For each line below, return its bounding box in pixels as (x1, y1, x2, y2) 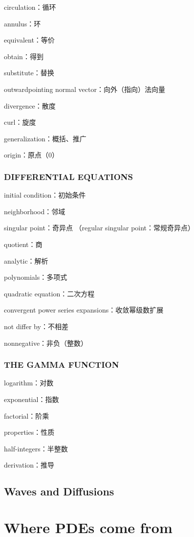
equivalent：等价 (4, 35, 55, 45)
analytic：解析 (4, 255, 48, 266)
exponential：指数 (4, 394, 59, 404)
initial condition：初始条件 (4, 190, 86, 200)
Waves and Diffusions (4, 484, 114, 499)
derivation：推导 (4, 460, 55, 470)
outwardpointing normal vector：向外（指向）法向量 (4, 84, 165, 94)
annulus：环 (4, 18, 41, 28)
